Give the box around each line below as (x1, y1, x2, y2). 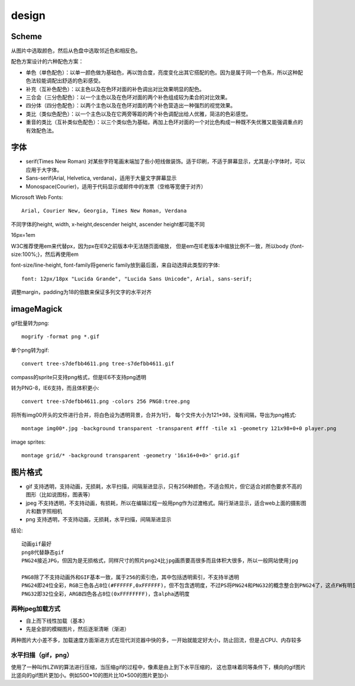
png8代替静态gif (21, 549, 64, 556)
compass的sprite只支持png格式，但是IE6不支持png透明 (11, 373, 147, 380)
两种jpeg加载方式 (11, 605, 60, 613)
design (11, 9, 46, 22)
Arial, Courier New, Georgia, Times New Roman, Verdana (21, 207, 187, 214)
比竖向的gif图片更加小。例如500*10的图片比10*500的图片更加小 (11, 672, 169, 679)
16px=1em (11, 232, 35, 239)
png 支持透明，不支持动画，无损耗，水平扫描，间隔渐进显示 (25, 516, 172, 523)
